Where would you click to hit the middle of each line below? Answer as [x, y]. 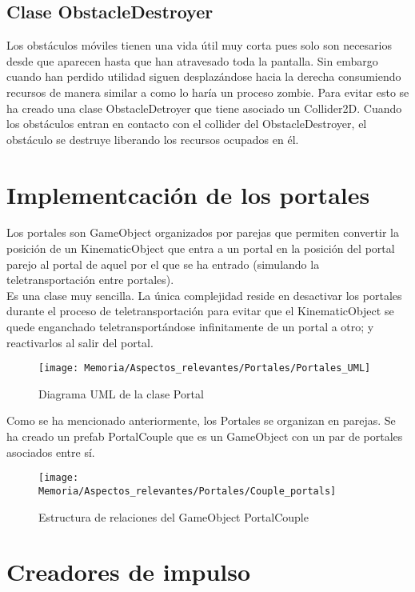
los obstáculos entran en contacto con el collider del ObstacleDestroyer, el [187, 124]
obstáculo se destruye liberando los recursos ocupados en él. [153, 139]
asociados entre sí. [51, 452]
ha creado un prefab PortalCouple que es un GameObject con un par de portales [205, 436]
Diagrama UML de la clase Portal [121, 393]
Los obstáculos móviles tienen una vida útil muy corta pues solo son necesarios [199, 45]
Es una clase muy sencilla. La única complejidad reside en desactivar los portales [204, 295]
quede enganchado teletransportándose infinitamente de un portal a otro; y [190, 327]
